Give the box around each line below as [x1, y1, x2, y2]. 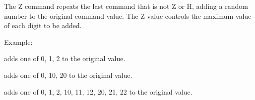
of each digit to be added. [4, 20, 82, 31]
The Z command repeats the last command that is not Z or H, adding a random [4, 1, 248, 11]
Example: [4, 36, 33, 47]
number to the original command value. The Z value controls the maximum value [4, 10, 252, 21]
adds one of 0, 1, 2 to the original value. [4, 53, 126, 64]
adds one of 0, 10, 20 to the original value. [4, 69, 132, 80]
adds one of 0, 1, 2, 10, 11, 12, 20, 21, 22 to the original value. [4, 86, 192, 97]
